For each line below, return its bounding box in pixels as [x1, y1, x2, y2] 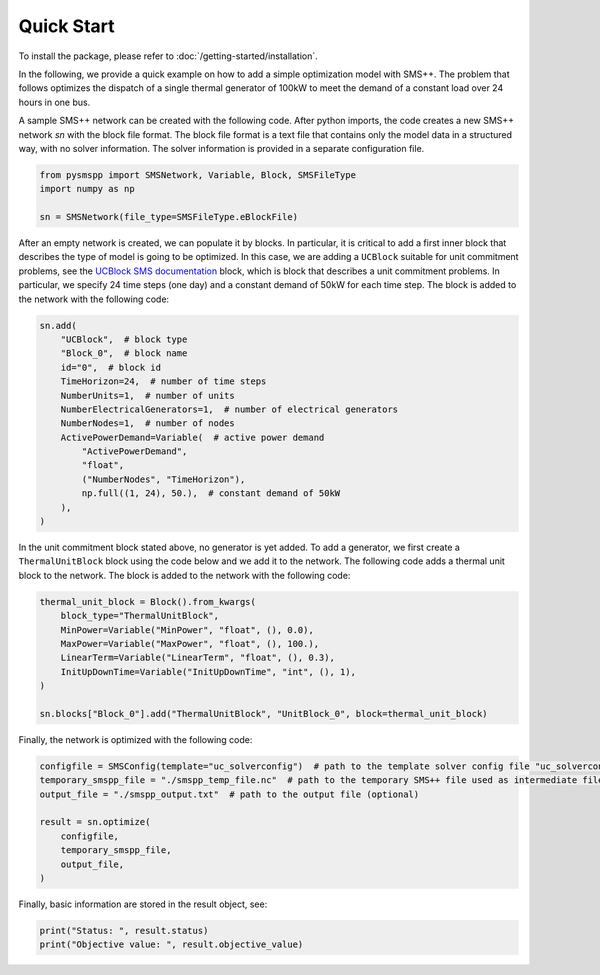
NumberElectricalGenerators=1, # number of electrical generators [60, 403, 399, 415]
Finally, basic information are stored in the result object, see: [18, 898, 268, 910]
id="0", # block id [60, 361, 162, 373]
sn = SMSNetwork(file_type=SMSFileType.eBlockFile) [39, 211, 299, 223]
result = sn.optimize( [39, 816, 151, 828]
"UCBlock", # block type [60, 333, 188, 345]
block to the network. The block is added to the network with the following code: [18, 569, 351, 581]
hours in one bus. [18, 96, 91, 108]
